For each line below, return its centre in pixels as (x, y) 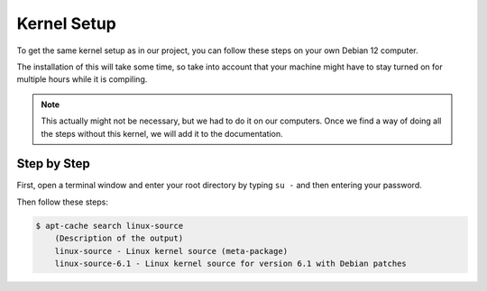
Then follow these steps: (62, 202)
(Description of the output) (119, 238)
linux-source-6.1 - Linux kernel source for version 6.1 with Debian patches (231, 263)
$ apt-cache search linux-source (110, 226)
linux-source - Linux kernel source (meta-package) (171, 251)
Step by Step (53, 164)
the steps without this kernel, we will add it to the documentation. (162, 133)
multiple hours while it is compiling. (82, 79)
